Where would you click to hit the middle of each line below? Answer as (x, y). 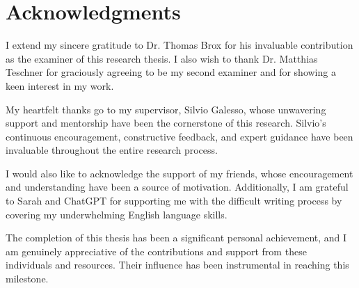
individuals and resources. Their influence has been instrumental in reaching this (177, 265)
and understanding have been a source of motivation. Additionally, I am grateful (177, 187)
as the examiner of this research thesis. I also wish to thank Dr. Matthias (162, 58)
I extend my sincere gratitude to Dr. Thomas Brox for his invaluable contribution (179, 45)
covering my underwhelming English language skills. (117, 214)
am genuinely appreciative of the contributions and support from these (156, 251)
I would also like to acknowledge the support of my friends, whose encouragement (179, 173)
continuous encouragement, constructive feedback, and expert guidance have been (179, 136)
